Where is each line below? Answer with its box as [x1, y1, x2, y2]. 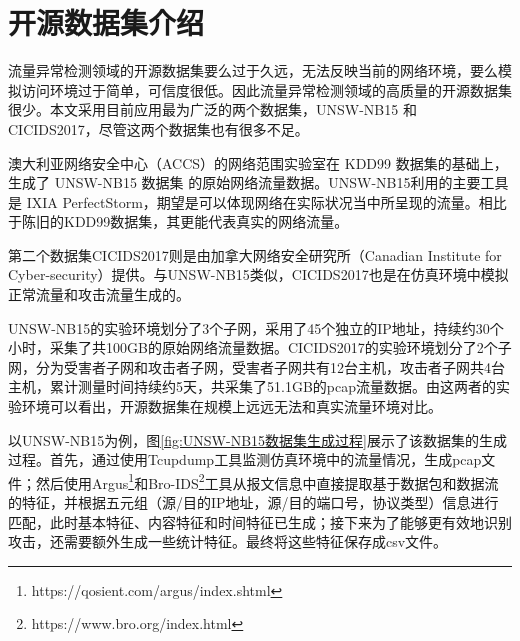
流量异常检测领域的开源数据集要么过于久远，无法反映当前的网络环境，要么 [8, 60, 498, 81]
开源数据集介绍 [8, 2, 205, 43]
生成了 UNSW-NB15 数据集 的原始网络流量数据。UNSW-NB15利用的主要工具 [8, 172, 509, 193]
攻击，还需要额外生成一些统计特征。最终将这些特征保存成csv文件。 [8, 531, 448, 552]
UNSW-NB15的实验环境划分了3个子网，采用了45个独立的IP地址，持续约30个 [8, 317, 504, 338]
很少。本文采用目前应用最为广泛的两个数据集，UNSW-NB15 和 [8, 99, 417, 120]
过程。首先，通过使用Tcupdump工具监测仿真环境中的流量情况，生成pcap [8, 449, 482, 470]
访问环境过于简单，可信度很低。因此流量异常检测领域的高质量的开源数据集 [21, 79, 512, 100]
